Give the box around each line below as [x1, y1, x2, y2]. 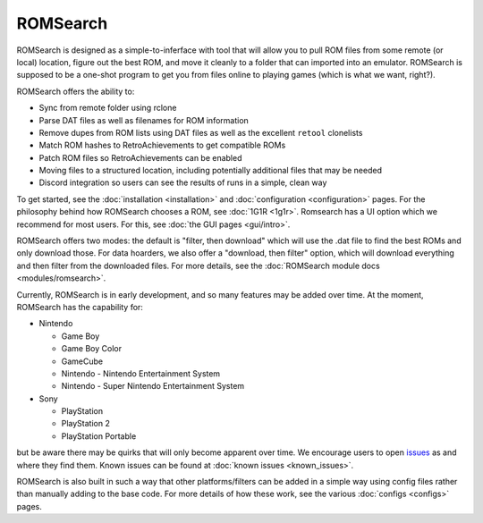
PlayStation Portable [61, 430, 137, 442]
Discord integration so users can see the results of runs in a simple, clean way [38, 177, 327, 188]
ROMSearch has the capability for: [16, 301, 143, 312]
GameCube [61, 356, 103, 367]
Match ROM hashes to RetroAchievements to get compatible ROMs [38, 139, 286, 151]
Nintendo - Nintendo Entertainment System [61, 367, 221, 379]
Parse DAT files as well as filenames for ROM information [38, 114, 250, 125]
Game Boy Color [61, 343, 123, 354]
